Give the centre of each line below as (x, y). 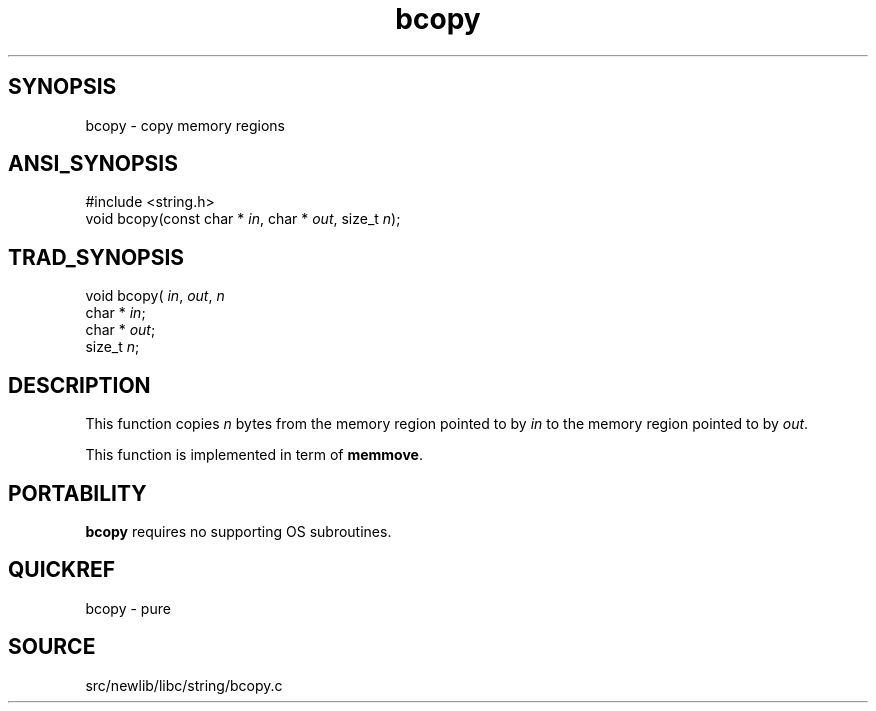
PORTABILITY (77, 493)
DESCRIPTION (79, 385)
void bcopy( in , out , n (155, 296)
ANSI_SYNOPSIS (93, 164)
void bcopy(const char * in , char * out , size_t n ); (243, 219)
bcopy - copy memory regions (185, 125)
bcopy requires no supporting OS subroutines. (238, 531)
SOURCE (52, 647)
